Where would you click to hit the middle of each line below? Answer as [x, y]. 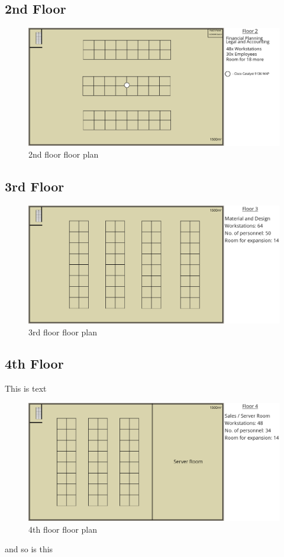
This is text [26, 388]
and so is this [29, 549]
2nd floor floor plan [64, 154]
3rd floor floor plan [63, 332]
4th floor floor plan [63, 529]
